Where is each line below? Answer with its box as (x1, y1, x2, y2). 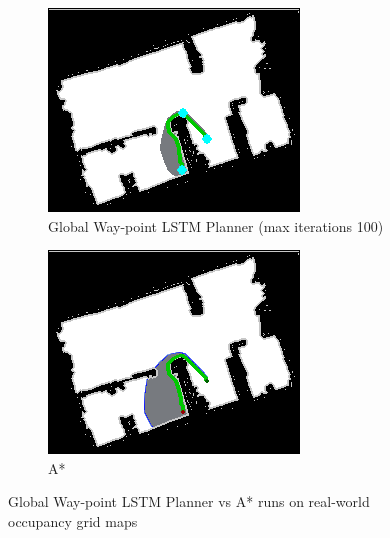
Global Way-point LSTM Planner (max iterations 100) (48, 215, 384, 236)
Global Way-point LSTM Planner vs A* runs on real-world (8, 491, 370, 512)
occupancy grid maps (8, 510, 138, 531)
